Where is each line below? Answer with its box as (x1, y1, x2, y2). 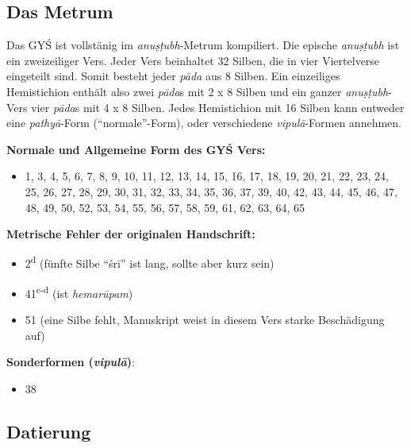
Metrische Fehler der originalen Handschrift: (6, 226, 255, 242)
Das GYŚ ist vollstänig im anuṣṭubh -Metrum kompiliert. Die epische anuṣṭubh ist (6, 37, 400, 53)
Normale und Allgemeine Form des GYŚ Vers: (6, 141, 266, 157)
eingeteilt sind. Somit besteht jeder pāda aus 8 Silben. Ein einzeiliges (6, 68, 340, 84)
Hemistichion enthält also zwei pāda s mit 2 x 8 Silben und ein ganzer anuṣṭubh (6, 83, 389, 99)
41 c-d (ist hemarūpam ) (25, 282, 133, 301)
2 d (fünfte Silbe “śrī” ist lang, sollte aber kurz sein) (25, 253, 275, 272)
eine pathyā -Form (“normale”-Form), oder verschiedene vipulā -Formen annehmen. (6, 114, 401, 131)
